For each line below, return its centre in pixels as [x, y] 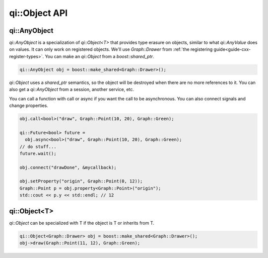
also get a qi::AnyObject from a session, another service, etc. [71, 89]
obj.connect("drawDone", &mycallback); [68, 167]
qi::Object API [38, 13]
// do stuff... [38, 146]
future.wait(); [38, 153]
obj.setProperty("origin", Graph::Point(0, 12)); [81, 181]
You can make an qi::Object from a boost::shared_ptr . [100, 56]
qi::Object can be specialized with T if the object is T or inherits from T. [82, 223]
